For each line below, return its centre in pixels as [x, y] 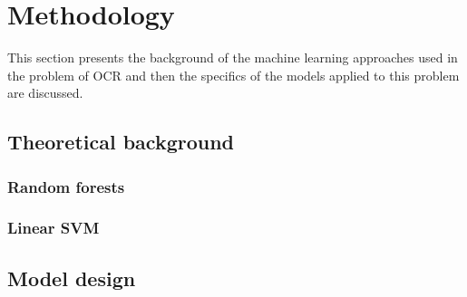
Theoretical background [121, 142]
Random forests [66, 186]
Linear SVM [54, 228]
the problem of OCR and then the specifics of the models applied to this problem [233, 75]
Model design [72, 278]
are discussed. [45, 93]
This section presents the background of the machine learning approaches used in [233, 57]
